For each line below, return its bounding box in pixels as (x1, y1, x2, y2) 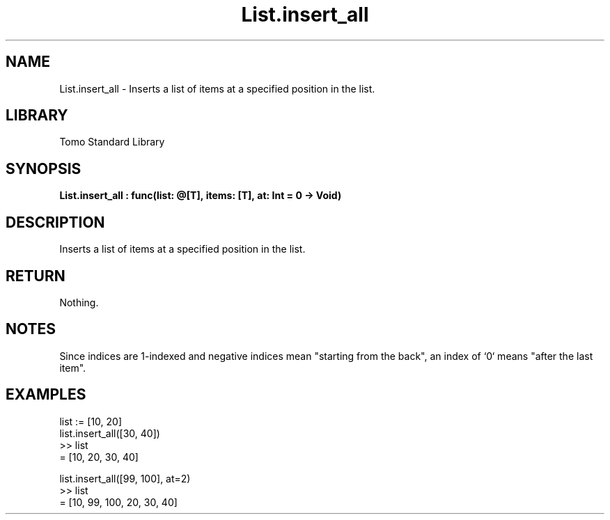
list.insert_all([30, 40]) (59, 427, 160, 439)
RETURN (6, 267, 65, 285)
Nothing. (59, 296, 99, 308)
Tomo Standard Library (59, 136, 165, 148)
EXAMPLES (6, 386, 86, 404)
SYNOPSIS (6, 159, 81, 178)
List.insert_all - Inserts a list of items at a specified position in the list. (59, 82, 375, 95)
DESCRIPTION (6, 213, 105, 231)
